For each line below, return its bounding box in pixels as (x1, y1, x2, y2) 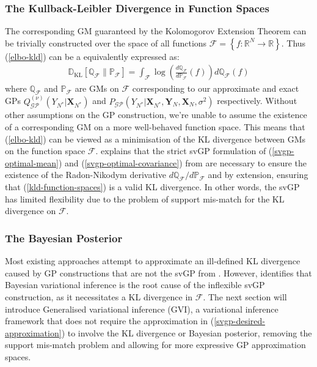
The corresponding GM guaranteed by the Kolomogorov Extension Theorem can (5, 24, 307, 37)
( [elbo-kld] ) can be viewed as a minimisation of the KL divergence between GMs (5, 132, 306, 145)
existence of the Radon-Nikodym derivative (5, 168, 166, 181)
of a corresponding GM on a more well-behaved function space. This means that (5, 120, 305, 133)
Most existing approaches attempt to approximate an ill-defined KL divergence (5, 254, 301, 267)
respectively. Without (217, 94, 297, 107)
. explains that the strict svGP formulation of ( (95, 144, 272, 157)
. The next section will (203, 291, 287, 303)
